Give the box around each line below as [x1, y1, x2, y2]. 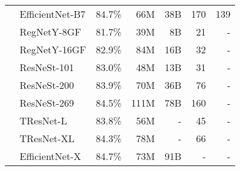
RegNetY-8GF [20, 25, 81, 39]
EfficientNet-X [20, 149, 81, 163]
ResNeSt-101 [20, 60, 74, 74]
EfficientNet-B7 [20, 7, 86, 21]
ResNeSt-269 [20, 96, 74, 110]
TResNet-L [20, 113, 67, 127]
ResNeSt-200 [20, 78, 74, 92]
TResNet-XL [20, 131, 75, 145]
